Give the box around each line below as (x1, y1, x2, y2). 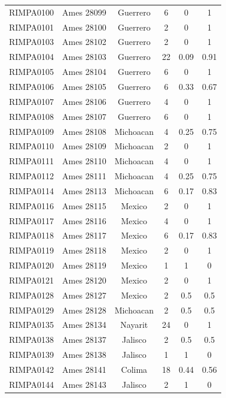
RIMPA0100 (9, 5, 54, 18)
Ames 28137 (62, 333, 106, 346)
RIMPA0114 (9, 184, 54, 197)
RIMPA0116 (9, 199, 54, 212)
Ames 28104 (62, 65, 106, 78)
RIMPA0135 (9, 318, 54, 331)
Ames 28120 (62, 273, 106, 286)
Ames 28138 (62, 348, 106, 361)
